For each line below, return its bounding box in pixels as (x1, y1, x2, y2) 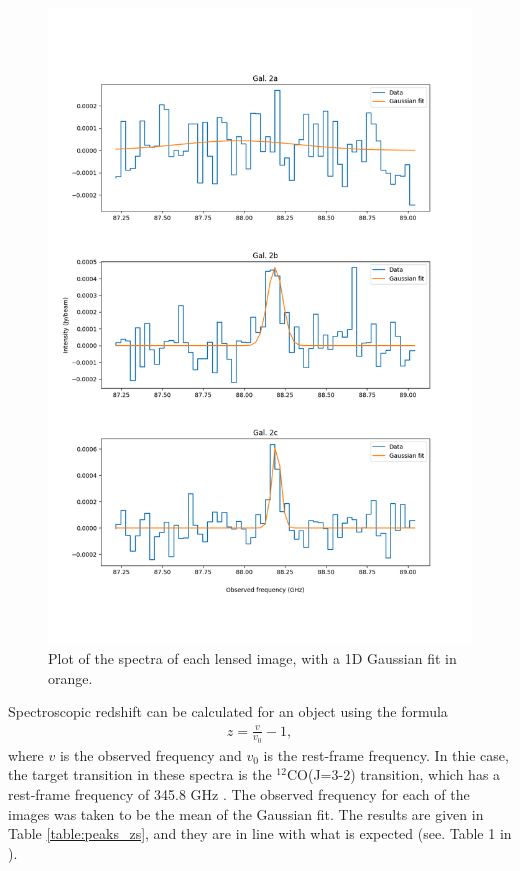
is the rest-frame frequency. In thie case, (263, 744, 509, 765)
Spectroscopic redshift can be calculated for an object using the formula (8, 701, 448, 722)
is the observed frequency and (59, 744, 242, 765)
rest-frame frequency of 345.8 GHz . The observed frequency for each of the (8, 783, 470, 804)
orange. (48, 667, 93, 688)
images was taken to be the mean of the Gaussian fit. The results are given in (8, 803, 484, 824)
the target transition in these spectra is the (8, 764, 272, 785)
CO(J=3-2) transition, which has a (286, 764, 501, 785)
